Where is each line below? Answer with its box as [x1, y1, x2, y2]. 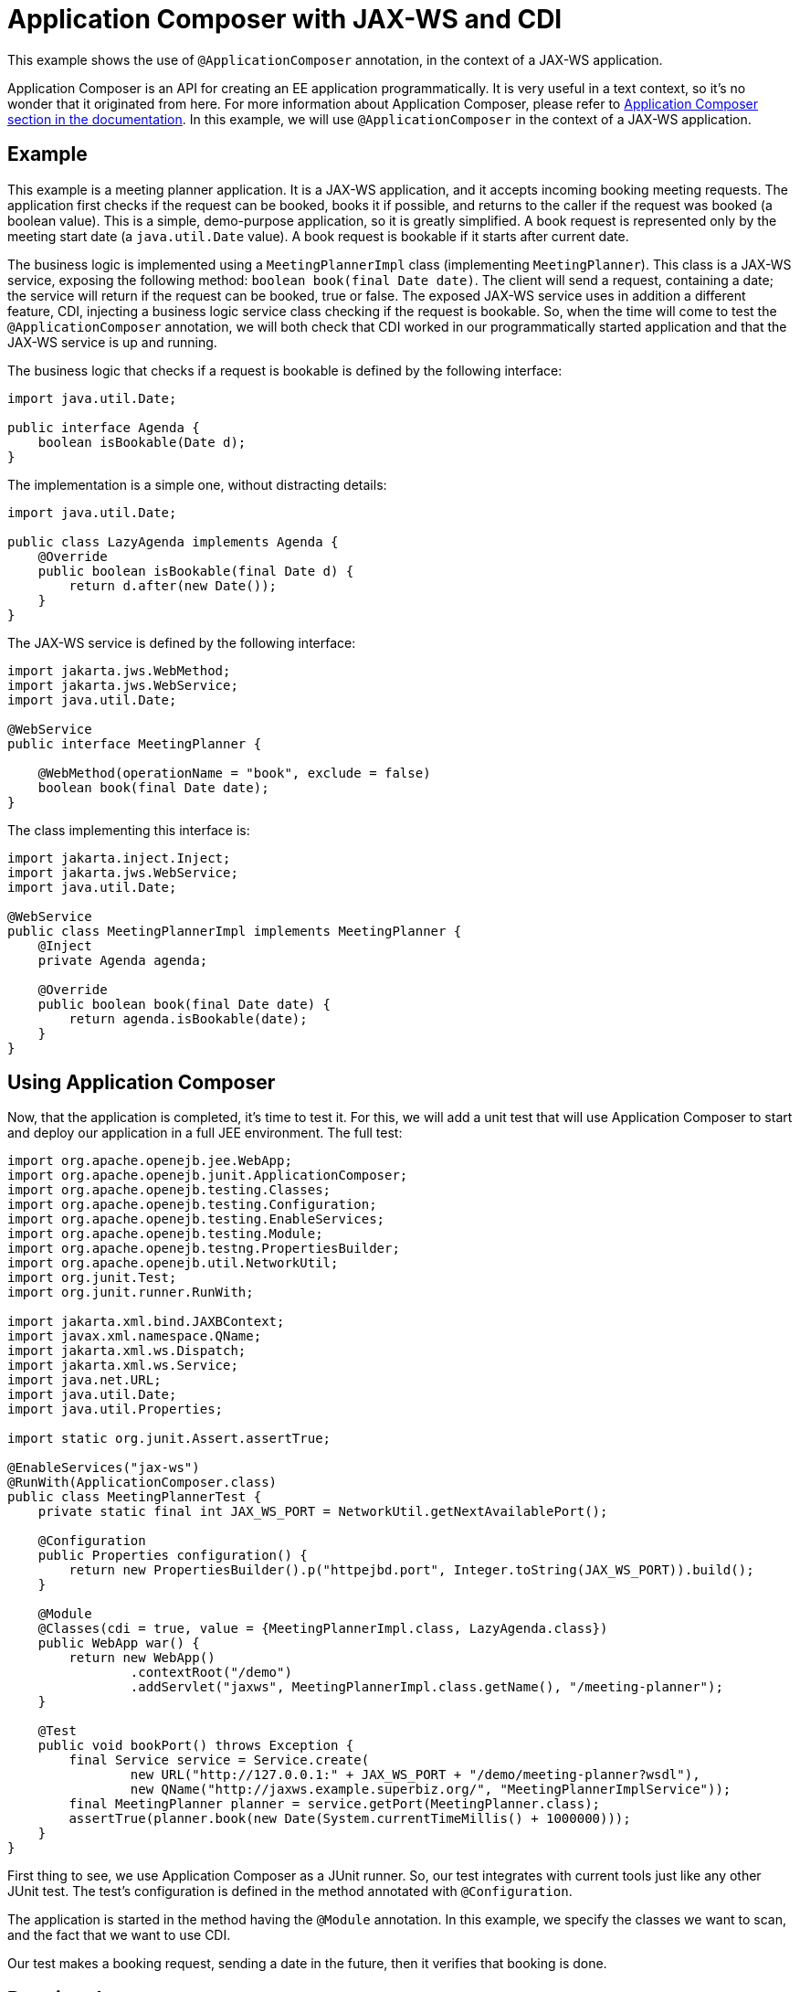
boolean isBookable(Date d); [37, 434, 247, 450]
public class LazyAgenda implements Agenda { [7, 534, 339, 549]
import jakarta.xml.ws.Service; [7, 1358, 238, 1373]
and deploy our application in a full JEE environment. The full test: [7, 1125, 403, 1141]
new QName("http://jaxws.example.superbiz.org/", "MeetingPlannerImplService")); [130, 1782, 732, 1797]
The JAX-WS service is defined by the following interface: [7, 634, 356, 651]
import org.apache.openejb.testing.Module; [7, 1226, 323, 1242]
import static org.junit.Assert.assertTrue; [7, 1431, 332, 1446]
